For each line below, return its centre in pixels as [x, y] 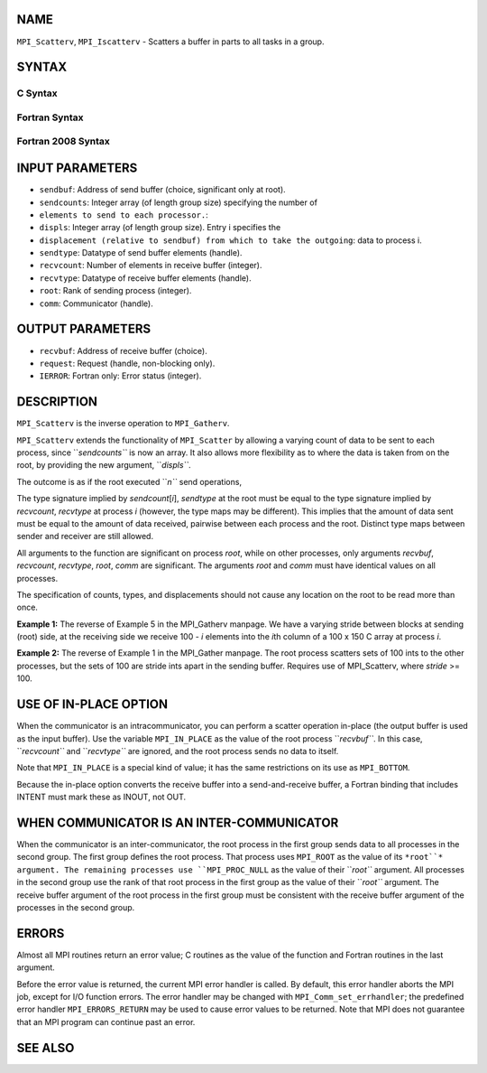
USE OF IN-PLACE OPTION [92, 704]
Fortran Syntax [50, 117]
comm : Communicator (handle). [96, 303]
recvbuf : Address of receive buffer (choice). [123, 350]
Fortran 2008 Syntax [63, 142]
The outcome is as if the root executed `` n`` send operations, [129, 481]
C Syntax [37, 93]
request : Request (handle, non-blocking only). [127, 363]
